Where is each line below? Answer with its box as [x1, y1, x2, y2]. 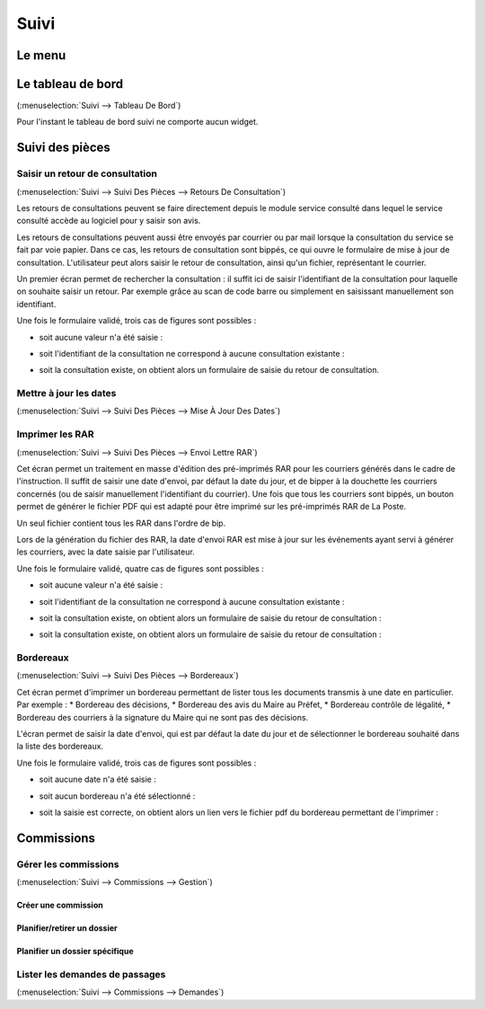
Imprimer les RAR [16, 428, 94, 440]
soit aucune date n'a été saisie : [39, 774, 156, 785]
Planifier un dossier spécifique [16, 946, 134, 957]
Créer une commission [16, 899, 103, 911]
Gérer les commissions [16, 858, 119, 871]
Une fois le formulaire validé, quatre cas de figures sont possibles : [16, 562, 264, 574]
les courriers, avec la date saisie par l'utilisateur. [16, 546, 195, 557]
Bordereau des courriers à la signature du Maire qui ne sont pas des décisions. [16, 712, 309, 722]
